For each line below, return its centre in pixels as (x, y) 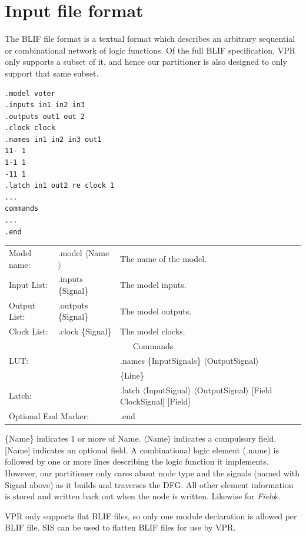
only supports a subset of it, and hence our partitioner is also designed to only (146, 62)
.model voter (30, 93)
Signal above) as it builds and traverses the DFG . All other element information (149, 484)
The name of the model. (164, 258)
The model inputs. (153, 285)
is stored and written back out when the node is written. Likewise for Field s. (143, 496)
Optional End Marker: (49, 416)
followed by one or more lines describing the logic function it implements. (137, 461)
